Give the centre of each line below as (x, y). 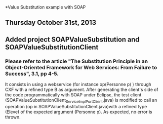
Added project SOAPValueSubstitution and (72, 39)
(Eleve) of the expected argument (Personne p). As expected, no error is (79, 112)
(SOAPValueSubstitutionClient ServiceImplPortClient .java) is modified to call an (81, 101)
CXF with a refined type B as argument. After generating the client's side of (82, 90)
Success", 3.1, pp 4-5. (32, 74)
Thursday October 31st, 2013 (51, 22)
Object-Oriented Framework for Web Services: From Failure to (81, 67)
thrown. (13, 117)
